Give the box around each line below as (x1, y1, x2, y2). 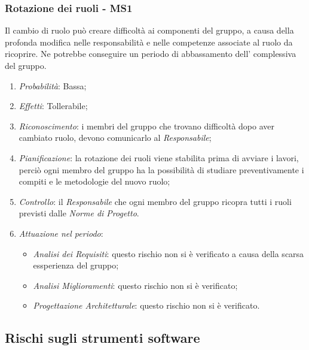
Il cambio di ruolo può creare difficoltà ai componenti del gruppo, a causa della (5, 24, 294, 37)
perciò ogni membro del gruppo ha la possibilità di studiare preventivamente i (19, 163, 304, 176)
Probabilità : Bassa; (19, 79, 87, 92)
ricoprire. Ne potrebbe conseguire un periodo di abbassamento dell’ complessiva (5, 47, 296, 60)
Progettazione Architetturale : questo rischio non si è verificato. (33, 299, 260, 312)
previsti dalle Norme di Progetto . (19, 207, 139, 219)
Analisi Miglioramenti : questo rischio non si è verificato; (33, 279, 238, 291)
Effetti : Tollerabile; (19, 99, 88, 112)
